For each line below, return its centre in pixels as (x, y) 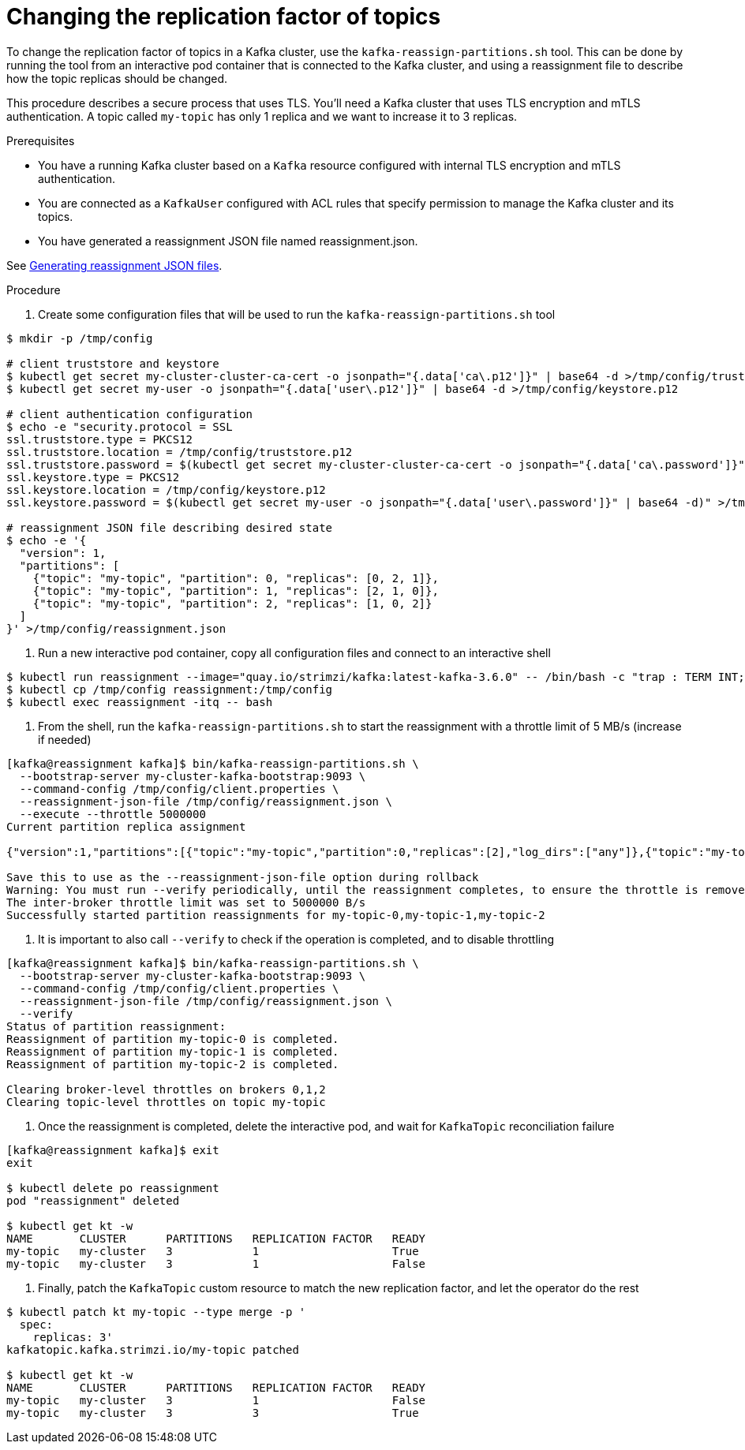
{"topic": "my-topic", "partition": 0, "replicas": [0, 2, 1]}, (236, 578)
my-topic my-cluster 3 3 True (213, 1413)
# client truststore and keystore (113, 363)
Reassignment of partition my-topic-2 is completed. (173, 1064)
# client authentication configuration (129, 414)
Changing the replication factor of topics (224, 17)
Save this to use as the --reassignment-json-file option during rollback (243, 877)
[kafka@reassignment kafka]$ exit (113, 1150)
